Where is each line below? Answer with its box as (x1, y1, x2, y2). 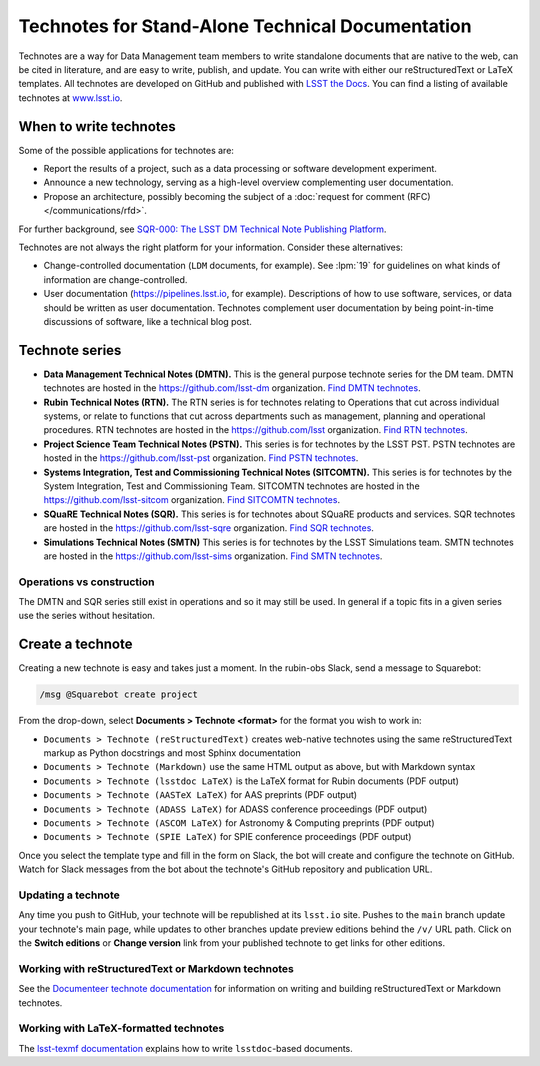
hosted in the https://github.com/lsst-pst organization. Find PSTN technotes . (43, 452, 359, 464)
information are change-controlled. (43, 273, 188, 285)
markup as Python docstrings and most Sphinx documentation (43, 747, 302, 759)
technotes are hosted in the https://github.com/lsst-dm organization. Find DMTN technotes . (43, 382, 421, 394)
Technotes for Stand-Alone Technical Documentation (18, 15, 472, 37)
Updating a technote (18, 888, 120, 902)
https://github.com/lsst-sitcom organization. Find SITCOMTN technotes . (43, 494, 340, 506)
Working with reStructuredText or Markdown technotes (18, 961, 294, 975)
